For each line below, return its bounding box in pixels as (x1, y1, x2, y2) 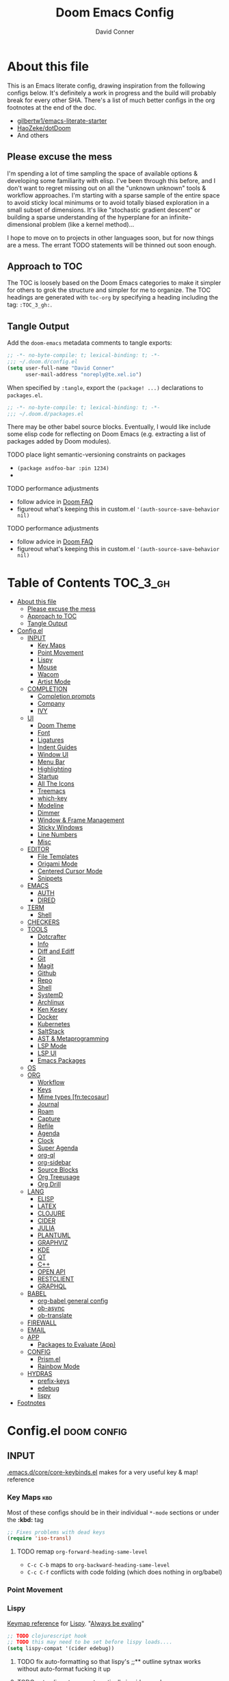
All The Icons (37, 779, 75, 788)
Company (37, 699, 65, 708)
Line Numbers (37, 831, 77, 839)
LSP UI (37, 1049, 57, 1057)
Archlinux (37, 998, 65, 1006)
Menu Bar (37, 758, 65, 766)
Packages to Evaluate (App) (37, 1340, 116, 1349)
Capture (37, 1115, 61, 1123)
